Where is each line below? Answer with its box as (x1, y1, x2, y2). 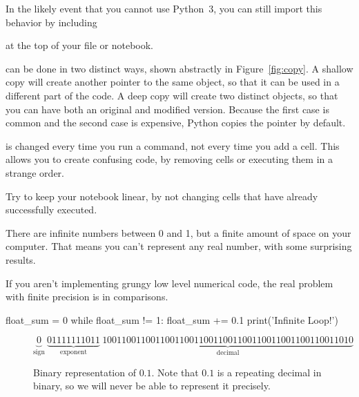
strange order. (6, 165, 64, 180)
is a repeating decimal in (217, 365, 322, 379)
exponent (60, 349, 87, 356)
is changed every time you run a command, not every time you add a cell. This (6, 138, 340, 153)
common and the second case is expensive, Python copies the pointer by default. (6, 115, 346, 130)
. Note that (151, 365, 199, 379)
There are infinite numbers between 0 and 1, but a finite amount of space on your (6, 225, 351, 240)
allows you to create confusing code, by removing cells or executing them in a (6, 152, 333, 166)
